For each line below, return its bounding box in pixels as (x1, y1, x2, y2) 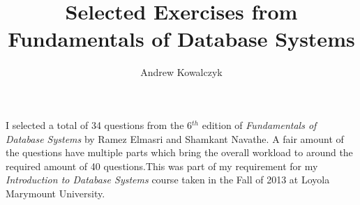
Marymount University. (6, 185, 105, 200)
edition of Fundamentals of (202, 117, 317, 132)
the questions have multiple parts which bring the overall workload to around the (6, 145, 353, 160)
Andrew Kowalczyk (140, 65, 223, 79)
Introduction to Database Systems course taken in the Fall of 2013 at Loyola (6, 172, 330, 187)
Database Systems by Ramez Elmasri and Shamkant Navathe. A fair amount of (6, 131, 344, 146)
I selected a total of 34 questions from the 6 (6, 117, 193, 132)
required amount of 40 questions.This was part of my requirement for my (6, 158, 318, 173)
